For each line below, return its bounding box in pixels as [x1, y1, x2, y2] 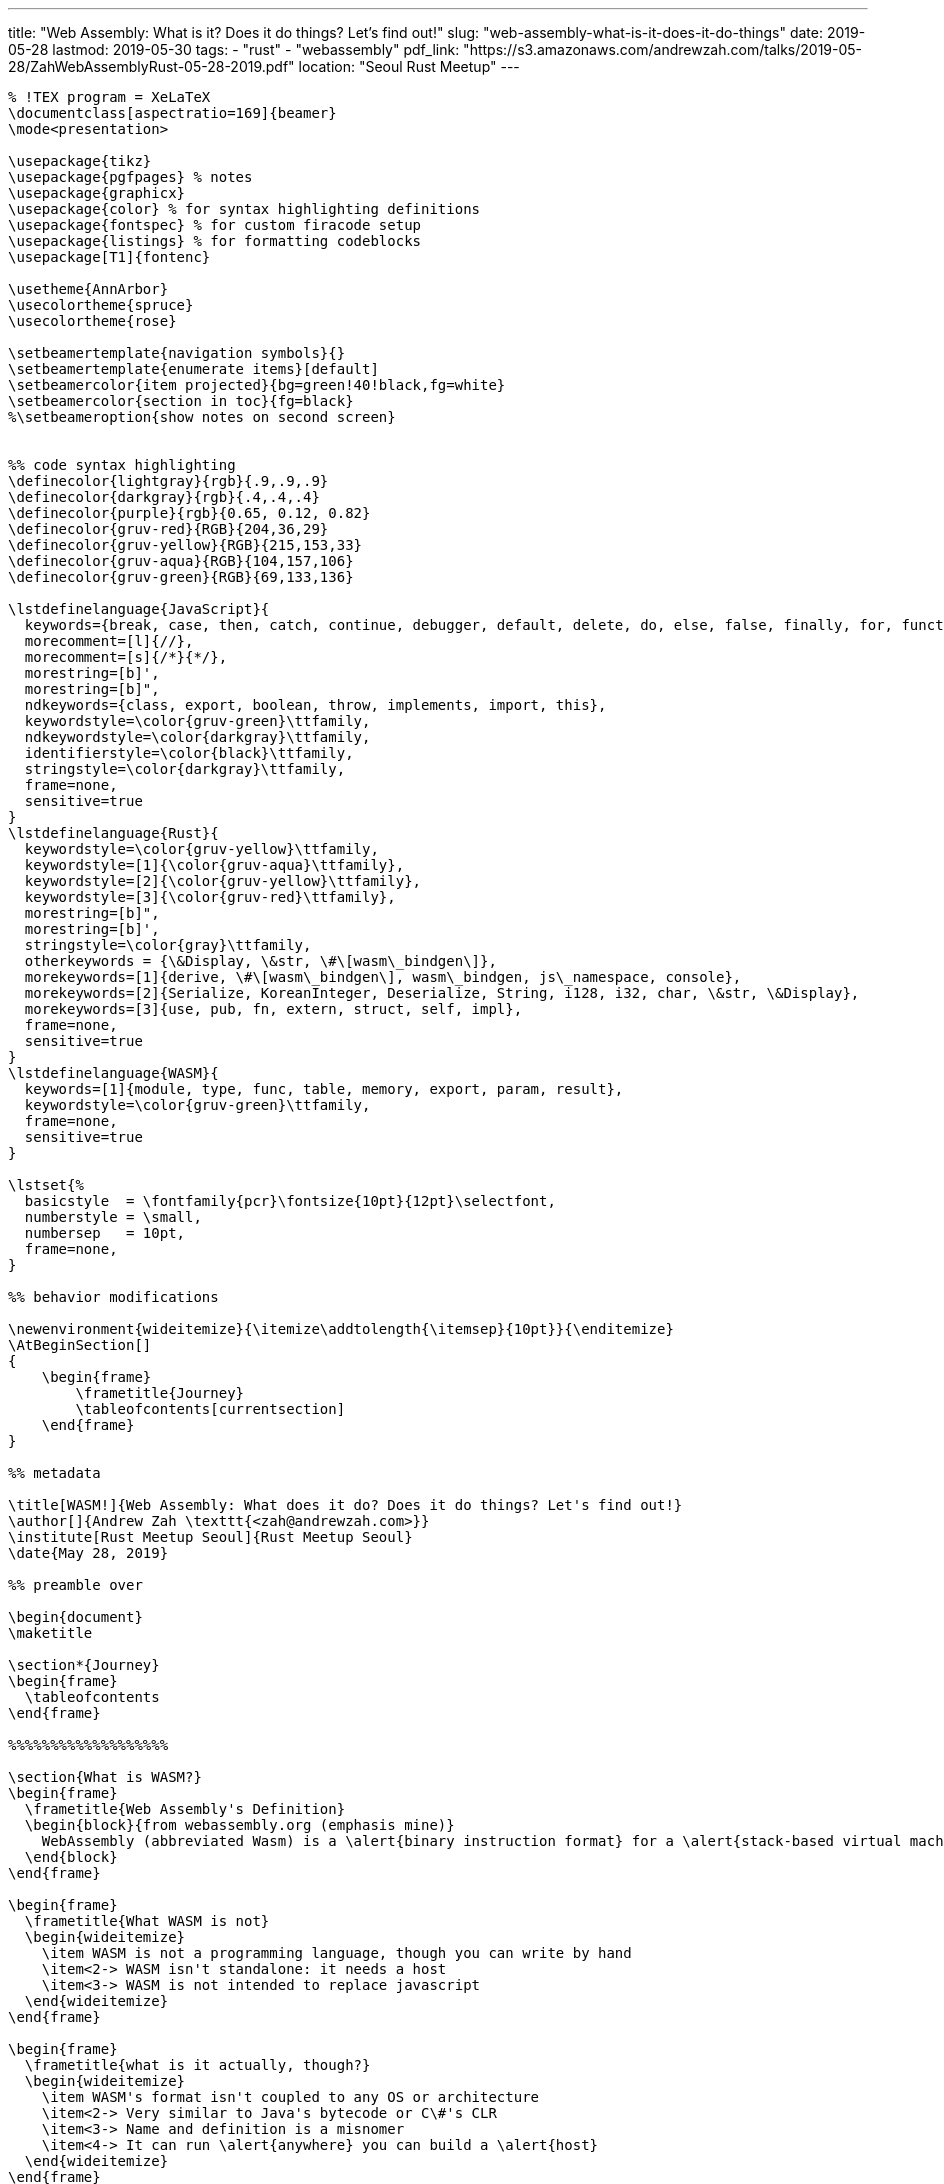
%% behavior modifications [8, 1289, 219, 1305]
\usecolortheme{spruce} [8, 297, 194, 313]
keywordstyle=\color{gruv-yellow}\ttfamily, [24, 841, 379, 857]
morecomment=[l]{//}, [24, 633, 194, 649]
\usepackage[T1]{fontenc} [8, 249, 211, 265]
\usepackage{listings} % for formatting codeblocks [8, 233, 422, 249]
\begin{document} [8, 1609, 143, 1625]
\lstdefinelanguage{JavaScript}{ [8, 601, 270, 617]
